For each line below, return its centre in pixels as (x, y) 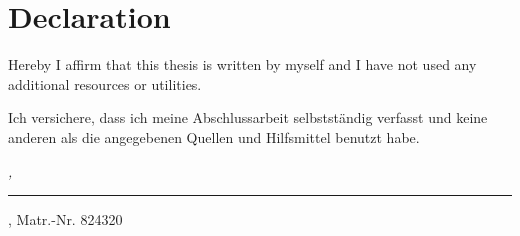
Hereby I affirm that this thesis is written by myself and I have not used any (242, 64)
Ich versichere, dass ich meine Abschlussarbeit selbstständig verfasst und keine (248, 117)
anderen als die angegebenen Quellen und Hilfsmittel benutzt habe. (214, 136)
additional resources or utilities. (105, 83)
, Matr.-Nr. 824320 (65, 219)
